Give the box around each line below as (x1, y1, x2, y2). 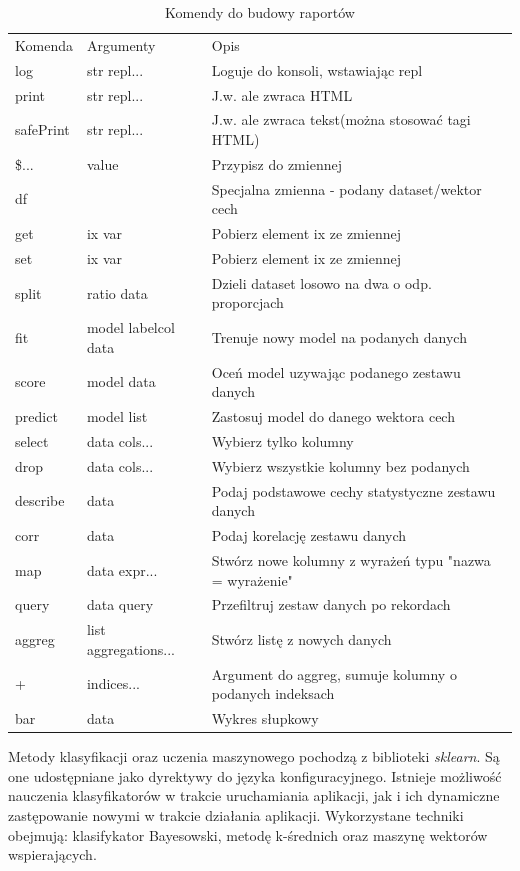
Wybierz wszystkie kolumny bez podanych (211, 455, 470, 476)
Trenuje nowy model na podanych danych (211, 327, 467, 348)
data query (86, 594, 154, 615)
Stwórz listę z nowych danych (211, 628, 392, 649)
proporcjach (211, 292, 284, 313)
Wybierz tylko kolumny (211, 430, 354, 451)
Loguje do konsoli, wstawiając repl (211, 59, 423, 80)
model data (86, 371, 156, 392)
